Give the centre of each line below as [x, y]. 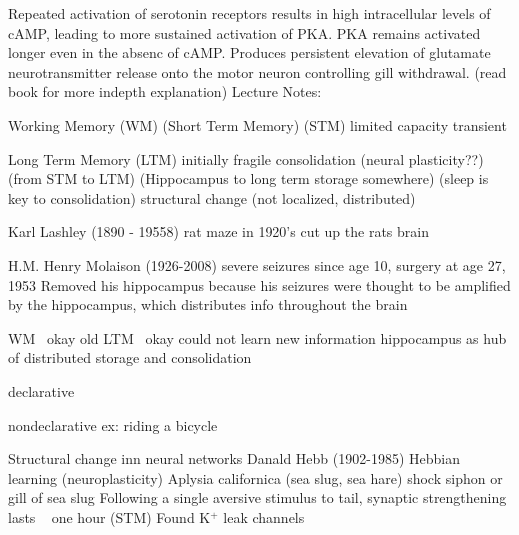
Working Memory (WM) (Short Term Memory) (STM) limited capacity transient [257, 124]
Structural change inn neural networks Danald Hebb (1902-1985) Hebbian [234, 458]
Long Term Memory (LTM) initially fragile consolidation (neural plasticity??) [246, 158]
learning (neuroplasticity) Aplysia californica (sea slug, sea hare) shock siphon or [255, 477]
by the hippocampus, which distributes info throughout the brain [208, 304]
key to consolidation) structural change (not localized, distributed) [212, 197]
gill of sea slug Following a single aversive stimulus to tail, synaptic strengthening [257, 497]
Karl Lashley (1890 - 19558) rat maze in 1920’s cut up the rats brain [218, 231]
